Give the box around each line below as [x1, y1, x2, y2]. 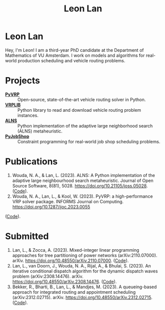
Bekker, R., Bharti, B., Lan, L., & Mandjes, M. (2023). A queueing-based [12, 284, 157, 290]
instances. [17, 112, 39, 118]
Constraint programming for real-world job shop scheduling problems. [17, 138, 161, 144]
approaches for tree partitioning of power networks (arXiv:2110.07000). [12, 252, 158, 258]
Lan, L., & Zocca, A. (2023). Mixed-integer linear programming [12, 247, 139, 253]
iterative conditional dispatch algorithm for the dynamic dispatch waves [12, 268, 158, 274]
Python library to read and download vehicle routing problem [17, 107, 141, 113]
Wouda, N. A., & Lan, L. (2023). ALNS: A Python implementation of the [12, 172, 155, 178]
